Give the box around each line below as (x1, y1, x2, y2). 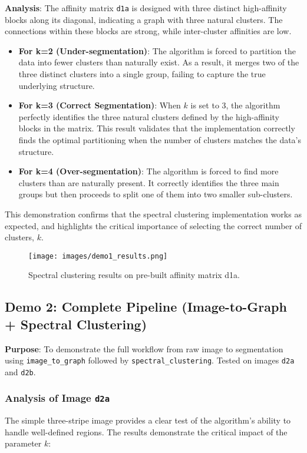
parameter (5, 437, 42, 449)
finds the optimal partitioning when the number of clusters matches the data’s (18, 134, 302, 146)
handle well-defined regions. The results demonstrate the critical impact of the (5, 425, 288, 438)
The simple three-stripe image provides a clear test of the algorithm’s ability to (5, 414, 291, 426)
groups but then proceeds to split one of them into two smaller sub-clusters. (18, 188, 293, 200)
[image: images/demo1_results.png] (28, 252, 168, 260)
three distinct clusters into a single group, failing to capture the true (18, 68, 266, 80)
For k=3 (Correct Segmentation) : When (18, 99, 181, 111)
